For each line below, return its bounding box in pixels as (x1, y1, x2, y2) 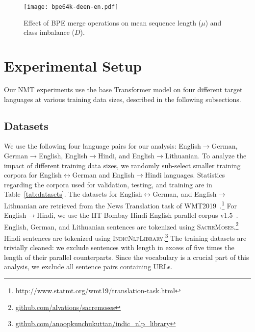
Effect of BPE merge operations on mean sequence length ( (24, 17, 202, 27)
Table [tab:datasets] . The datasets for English (4, 189, 142, 199)
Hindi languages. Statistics (145, 170, 225, 180)
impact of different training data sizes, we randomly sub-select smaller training (4, 160, 241, 170)
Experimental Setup (4, 56, 142, 76)
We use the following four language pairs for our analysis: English (4, 141, 201, 151)
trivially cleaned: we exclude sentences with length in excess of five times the (4, 242, 234, 253)
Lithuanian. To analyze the (165, 150, 247, 160)
